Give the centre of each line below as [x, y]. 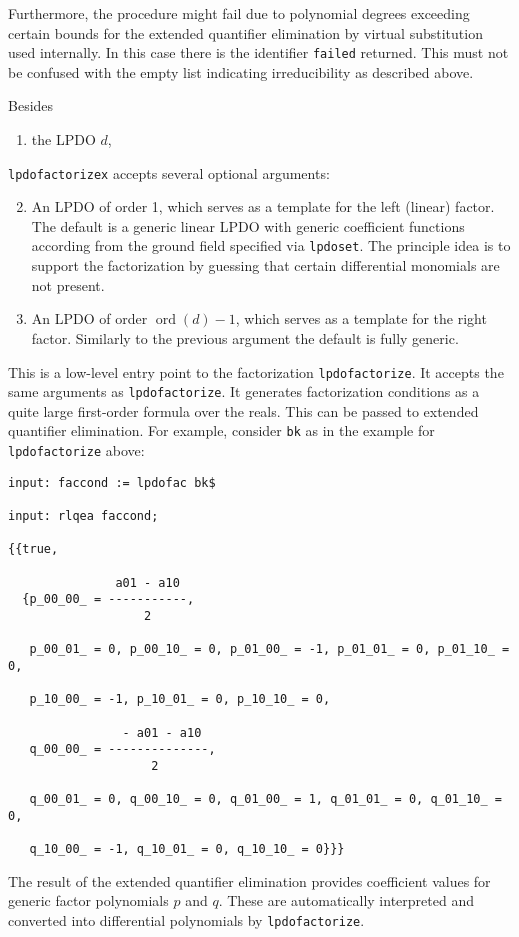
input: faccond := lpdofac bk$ [112, 482]
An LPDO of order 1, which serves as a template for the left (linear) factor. [263, 206]
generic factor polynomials [88, 900]
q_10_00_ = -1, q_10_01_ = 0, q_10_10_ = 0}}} [187, 849]
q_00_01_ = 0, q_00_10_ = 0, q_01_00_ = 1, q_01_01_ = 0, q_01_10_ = [265, 799]
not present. [68, 284]
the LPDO [63, 139]
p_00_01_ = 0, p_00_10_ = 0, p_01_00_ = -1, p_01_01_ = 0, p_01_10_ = [269, 649]
